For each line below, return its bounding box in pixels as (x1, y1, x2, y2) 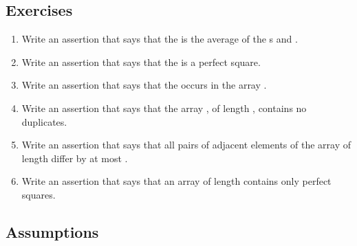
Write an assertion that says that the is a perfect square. (21, 54, 261, 69)
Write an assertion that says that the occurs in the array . (21, 78, 267, 92)
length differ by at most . (21, 150, 128, 165)
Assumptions (6, 221, 99, 242)
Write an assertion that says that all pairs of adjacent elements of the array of (21, 137, 351, 152)
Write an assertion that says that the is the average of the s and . (21, 32, 298, 46)
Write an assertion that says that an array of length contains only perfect (21, 174, 332, 188)
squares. (21, 187, 56, 201)
